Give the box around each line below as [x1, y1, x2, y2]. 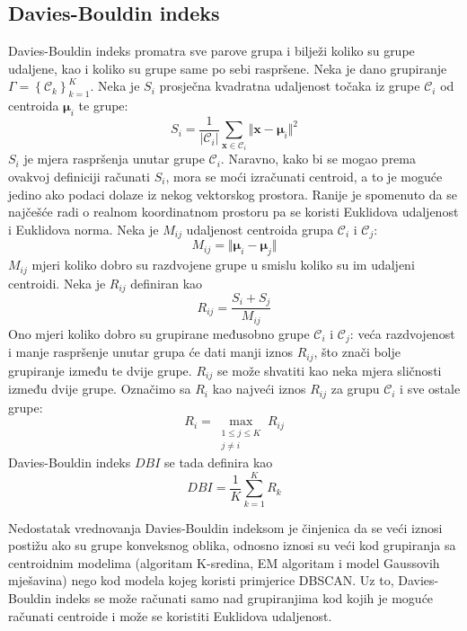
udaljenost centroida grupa [186, 219, 334, 238]
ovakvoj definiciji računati [8, 167, 150, 186]
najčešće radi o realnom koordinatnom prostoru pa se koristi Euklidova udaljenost [8, 202, 459, 221]
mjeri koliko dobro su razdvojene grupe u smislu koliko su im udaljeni [31, 255, 415, 274]
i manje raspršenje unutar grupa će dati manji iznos [8, 342, 293, 361]
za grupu [330, 379, 380, 398]
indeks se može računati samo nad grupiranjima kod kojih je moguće [55, 589, 434, 608]
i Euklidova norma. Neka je [8, 219, 159, 238]
